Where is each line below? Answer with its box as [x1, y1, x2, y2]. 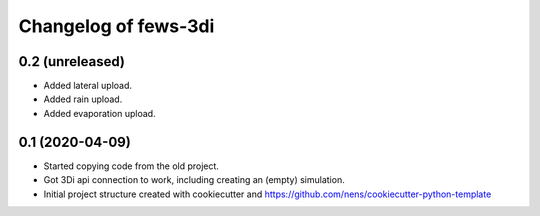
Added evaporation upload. [43, 107, 156, 119]
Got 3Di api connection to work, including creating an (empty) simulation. [43, 174, 345, 186]
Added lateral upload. [43, 80, 133, 92]
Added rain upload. [43, 93, 123, 105]
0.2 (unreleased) [18, 53, 125, 70]
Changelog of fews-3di [18, 15, 215, 37]
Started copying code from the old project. [43, 160, 220, 172]
